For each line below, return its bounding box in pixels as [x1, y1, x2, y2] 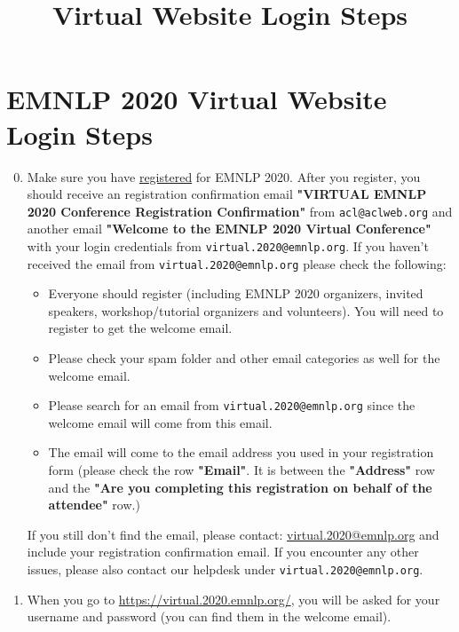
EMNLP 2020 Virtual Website [6, 81, 387, 117]
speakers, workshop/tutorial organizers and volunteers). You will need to [48, 301, 444, 320]
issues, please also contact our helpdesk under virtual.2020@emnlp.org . [27, 560, 423, 579]
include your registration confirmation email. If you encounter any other [27, 542, 419, 561]
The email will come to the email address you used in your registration [48, 443, 434, 462]
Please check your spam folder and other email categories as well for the [48, 349, 440, 367]
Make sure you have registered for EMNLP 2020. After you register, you [27, 167, 421, 186]
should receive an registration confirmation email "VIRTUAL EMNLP [27, 185, 427, 203]
